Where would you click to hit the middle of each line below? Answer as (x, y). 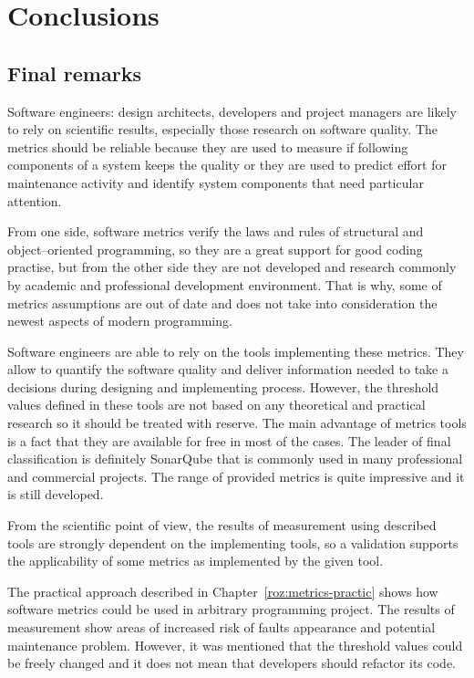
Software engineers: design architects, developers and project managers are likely (232, 111)
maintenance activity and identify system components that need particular (216, 182)
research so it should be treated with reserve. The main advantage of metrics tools (237, 423)
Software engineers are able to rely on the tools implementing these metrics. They (236, 351)
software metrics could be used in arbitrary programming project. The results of (231, 609)
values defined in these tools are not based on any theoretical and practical (216, 405)
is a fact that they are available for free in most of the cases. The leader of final (229, 440)
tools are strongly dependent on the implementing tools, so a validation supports (233, 542)
